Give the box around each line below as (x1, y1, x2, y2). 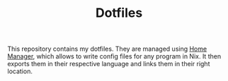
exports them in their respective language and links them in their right (7, 60, 210, 68)
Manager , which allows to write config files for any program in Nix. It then (7, 52, 222, 61)
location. (7, 67, 33, 75)
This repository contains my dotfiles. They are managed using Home (7, 44, 207, 54)
